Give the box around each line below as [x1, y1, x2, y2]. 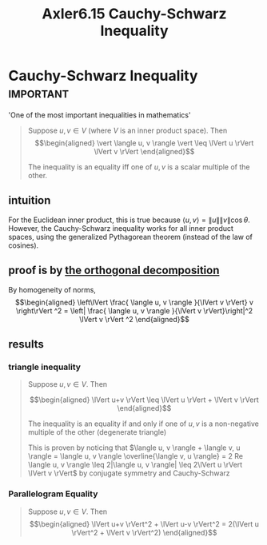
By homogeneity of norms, [8, 284, 96, 294]
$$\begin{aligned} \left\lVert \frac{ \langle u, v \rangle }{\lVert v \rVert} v [14, 297, 254, 307]
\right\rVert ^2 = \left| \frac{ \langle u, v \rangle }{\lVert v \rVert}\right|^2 [15, 305, 253, 316]
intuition [8, 193, 51, 208]
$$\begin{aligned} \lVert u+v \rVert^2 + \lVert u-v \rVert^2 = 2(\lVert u [29, 519, 260, 528]
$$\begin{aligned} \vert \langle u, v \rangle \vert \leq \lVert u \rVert [34, 137, 254, 148]
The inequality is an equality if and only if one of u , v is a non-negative [27, 419, 260, 428]
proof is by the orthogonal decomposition [8, 264, 220, 277]
